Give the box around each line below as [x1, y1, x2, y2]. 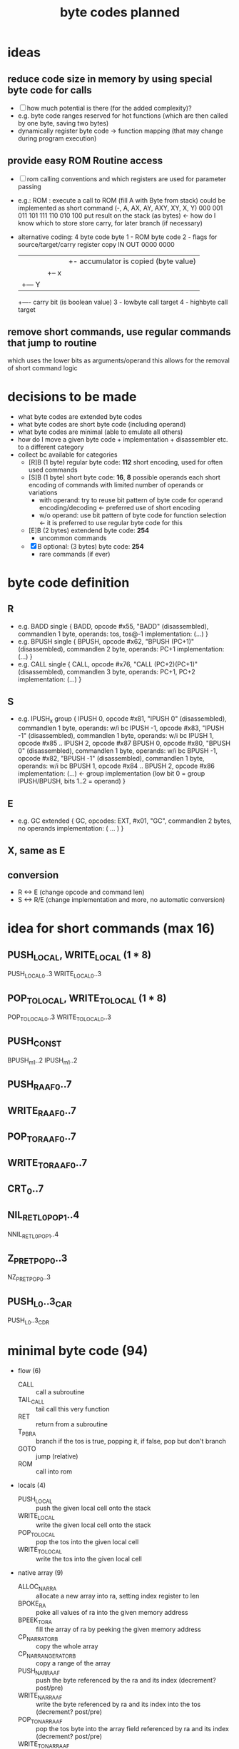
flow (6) [17, 1366, 41, 1374]
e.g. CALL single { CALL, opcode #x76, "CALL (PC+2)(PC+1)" [17, 659, 198, 668]
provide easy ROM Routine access [7, 155, 163, 167]
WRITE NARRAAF [17, 1690, 63, 1701]
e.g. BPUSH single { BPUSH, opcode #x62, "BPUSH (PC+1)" [17, 637, 195, 646]
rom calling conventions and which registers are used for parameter [26, 174, 227, 183]
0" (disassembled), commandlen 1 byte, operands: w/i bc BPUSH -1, [17, 746, 218, 755]
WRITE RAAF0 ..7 [7, 1104, 76, 1118]
